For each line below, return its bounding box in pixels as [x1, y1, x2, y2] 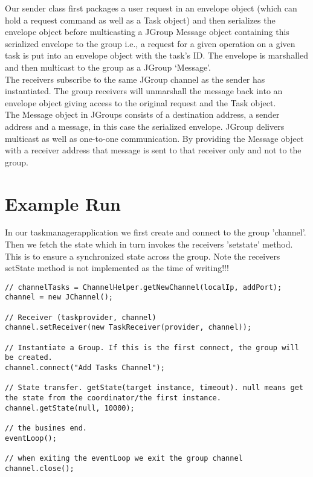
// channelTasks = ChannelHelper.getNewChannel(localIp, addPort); [5, 283, 282, 292]
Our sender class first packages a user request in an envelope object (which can [5, 2, 297, 14]
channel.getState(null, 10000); [5, 403, 135, 412]
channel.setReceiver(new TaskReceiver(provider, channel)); [5, 323, 252, 332]
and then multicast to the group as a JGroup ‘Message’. [5, 60, 211, 73]
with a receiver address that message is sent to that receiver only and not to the [5, 144, 302, 156]
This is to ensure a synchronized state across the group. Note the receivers [5, 249, 280, 262]
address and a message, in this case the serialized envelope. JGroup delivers [5, 120, 285, 132]
